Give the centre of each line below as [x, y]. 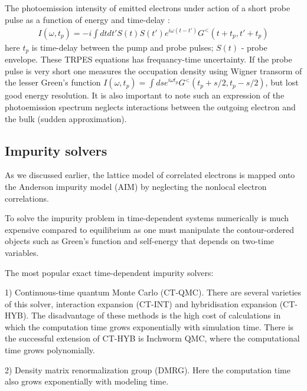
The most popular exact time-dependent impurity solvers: [109, 272]
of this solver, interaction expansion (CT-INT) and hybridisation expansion [141, 303]
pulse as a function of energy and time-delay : [87, 19]
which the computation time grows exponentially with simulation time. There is [149, 326]
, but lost [282, 82]
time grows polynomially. [50, 350]
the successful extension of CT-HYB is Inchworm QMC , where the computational [152, 338]
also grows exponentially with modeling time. [87, 381]
